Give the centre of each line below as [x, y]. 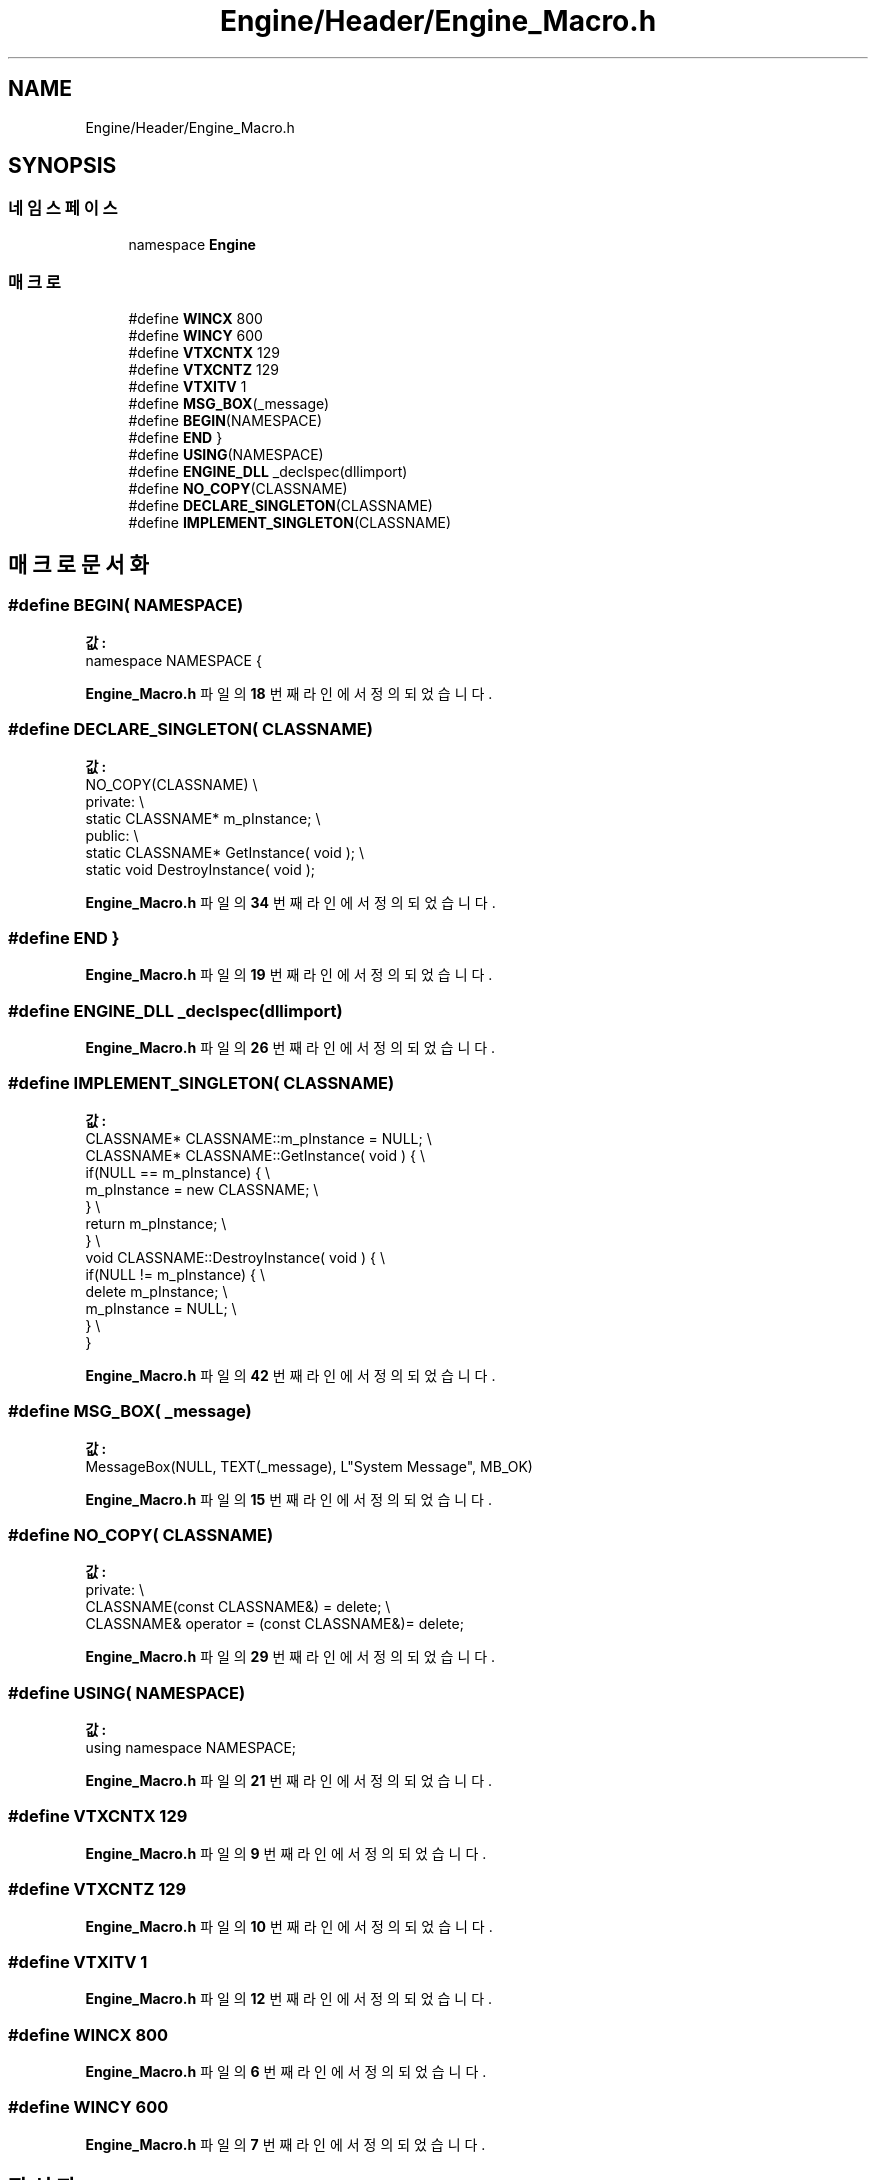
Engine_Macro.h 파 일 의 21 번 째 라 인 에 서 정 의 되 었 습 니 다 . [289, 1781]
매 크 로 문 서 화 [78, 564]
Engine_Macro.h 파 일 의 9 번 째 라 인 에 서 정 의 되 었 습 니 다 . [286, 1853]
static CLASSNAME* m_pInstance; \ [203, 818]
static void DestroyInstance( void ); [200, 869]
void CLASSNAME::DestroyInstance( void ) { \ [235, 1257]
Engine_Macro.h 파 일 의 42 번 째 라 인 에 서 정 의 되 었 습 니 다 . [290, 1375]
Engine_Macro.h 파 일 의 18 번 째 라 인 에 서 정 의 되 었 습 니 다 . [289, 693]
